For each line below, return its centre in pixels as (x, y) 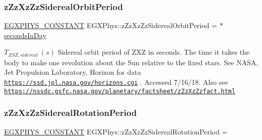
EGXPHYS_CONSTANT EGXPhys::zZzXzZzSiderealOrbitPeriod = (111, 25)
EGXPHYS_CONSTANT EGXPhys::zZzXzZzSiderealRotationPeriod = (116, 131)
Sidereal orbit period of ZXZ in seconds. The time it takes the (154, 52)
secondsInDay (25, 35)
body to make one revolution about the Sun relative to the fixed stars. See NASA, (131, 62)
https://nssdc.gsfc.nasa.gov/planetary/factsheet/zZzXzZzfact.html (120, 91)
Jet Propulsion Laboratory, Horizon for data (73, 72)
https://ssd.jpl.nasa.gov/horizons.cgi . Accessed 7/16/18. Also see (116, 82)
